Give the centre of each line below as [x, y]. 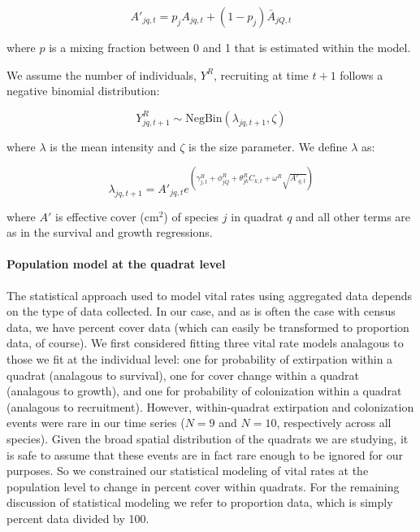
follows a [362, 74]
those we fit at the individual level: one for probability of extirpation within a [200, 359]
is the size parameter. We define [268, 146]
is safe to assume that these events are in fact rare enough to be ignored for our [205, 454]
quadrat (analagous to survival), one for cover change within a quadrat [183, 375]
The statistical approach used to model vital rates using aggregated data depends [210, 295]
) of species [191, 216]
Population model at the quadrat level [116, 264]
